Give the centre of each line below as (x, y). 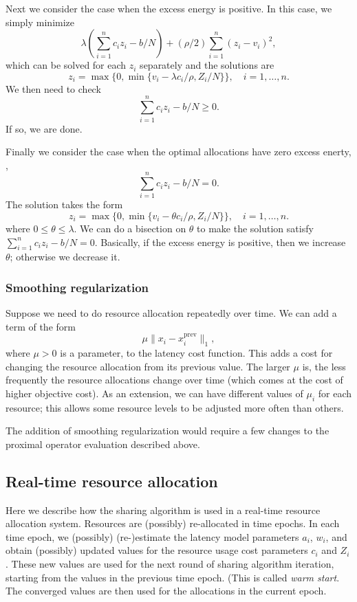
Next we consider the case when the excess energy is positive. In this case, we (169, 8)
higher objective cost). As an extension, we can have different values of (154, 393)
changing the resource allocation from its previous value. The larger (148, 366)
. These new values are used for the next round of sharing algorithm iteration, (170, 563)
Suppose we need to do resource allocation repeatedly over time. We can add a (171, 313)
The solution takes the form (64, 204)
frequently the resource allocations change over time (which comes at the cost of (174, 380)
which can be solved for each (66, 65)
